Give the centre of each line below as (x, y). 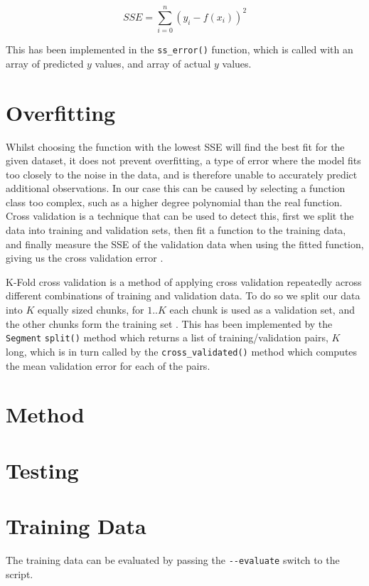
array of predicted (45, 63)
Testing (42, 470)
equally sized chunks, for (91, 310)
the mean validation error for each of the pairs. (108, 365)
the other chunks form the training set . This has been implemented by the (169, 323)
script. (20, 574)
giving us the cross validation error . (85, 258)
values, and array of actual (153, 63)
